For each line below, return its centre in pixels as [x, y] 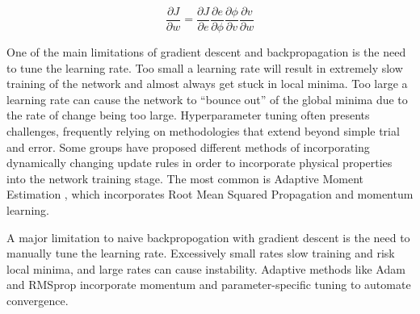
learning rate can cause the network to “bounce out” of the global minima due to [207, 99]
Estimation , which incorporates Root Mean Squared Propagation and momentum [210, 194]
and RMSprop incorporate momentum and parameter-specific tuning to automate [209, 285]
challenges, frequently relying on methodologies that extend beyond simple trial [203, 131]
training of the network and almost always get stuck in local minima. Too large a [207, 84]
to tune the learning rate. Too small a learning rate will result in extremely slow [205, 67]
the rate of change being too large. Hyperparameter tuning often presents [188, 115]
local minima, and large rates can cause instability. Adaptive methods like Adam [206, 268]
